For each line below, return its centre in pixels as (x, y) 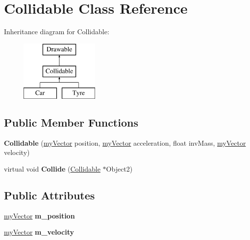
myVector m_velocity (39, 232)
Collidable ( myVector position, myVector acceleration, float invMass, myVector (125, 142)
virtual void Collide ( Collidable (52, 169)
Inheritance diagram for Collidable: (57, 32)
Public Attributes (50, 195)
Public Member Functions (71, 122)
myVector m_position (39, 215)
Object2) (119, 169)
